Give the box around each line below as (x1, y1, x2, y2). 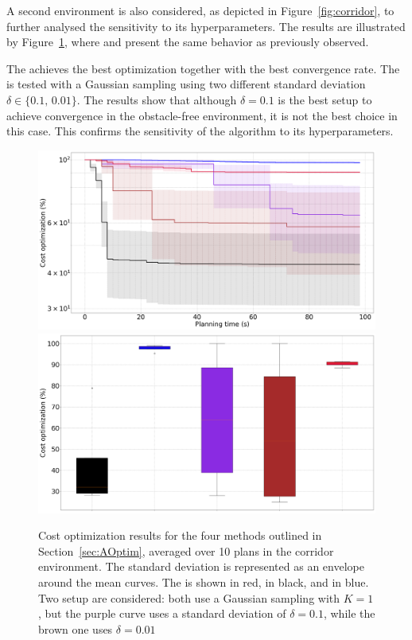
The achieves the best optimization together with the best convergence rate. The (6, 60, 400, 76)
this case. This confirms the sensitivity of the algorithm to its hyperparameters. (6, 123, 394, 139)
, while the (323, 605, 375, 622)
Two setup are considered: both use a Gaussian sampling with (38, 589, 340, 606)
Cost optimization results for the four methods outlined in (38, 527, 322, 544)
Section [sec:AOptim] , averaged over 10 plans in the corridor (38, 542, 334, 559)
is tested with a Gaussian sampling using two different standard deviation (6, 76, 366, 92)
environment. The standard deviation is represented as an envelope (38, 558, 364, 575)
